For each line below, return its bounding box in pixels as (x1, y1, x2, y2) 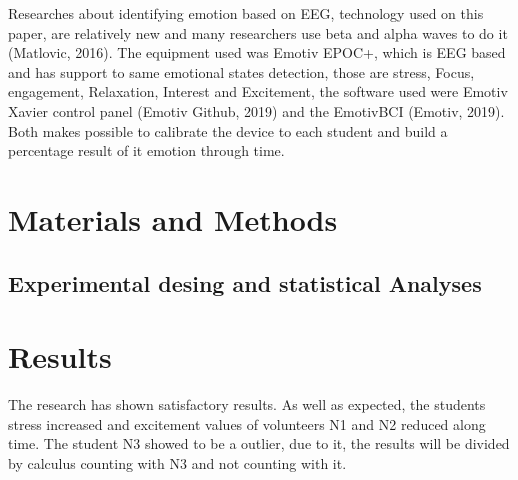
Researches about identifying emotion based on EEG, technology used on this (8, 3, 484, 23)
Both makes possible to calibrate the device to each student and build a (8, 120, 448, 141)
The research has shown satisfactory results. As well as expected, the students (8, 394, 486, 415)
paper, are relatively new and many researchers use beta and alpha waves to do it (8, 22, 508, 43)
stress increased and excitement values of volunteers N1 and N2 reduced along (8, 413, 486, 434)
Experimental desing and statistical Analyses (8, 267, 482, 298)
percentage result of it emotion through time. (8, 140, 285, 161)
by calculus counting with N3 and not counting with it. (8, 452, 347, 473)
